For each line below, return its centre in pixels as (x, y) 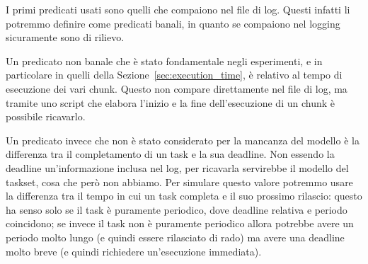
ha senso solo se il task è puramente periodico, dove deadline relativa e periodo (177, 209)
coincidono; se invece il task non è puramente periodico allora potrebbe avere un (180, 223)
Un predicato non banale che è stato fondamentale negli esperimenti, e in (164, 61)
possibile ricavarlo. (46, 116)
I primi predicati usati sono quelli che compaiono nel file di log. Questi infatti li (178, 9)
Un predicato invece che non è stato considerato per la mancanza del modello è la (183, 140)
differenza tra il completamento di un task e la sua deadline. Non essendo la (170, 154)
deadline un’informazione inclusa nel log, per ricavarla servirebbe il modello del (177, 167)
